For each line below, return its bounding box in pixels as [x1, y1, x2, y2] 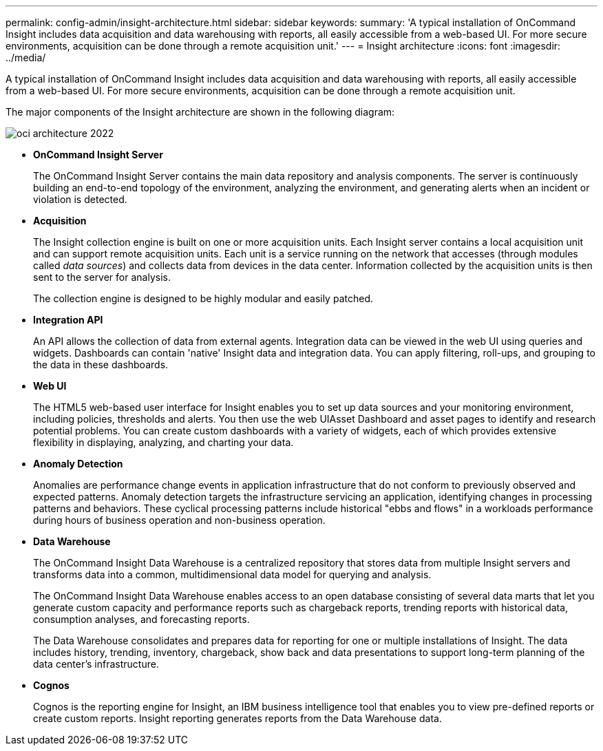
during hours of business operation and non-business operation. [33, 514, 326, 526]
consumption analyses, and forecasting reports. [33, 613, 250, 625]
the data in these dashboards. [33, 359, 169, 370]
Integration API [33, 314, 103, 326]
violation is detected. [33, 193, 127, 205]
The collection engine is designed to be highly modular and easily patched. [33, 293, 373, 304]
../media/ [6, 52, 46, 63]
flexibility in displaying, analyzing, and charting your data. [33, 436, 294, 448]
